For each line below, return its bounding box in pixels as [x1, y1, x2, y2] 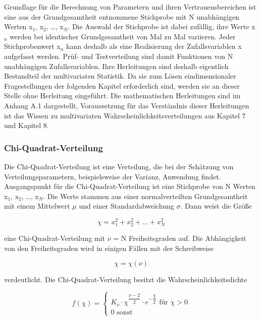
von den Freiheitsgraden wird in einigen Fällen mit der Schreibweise [4, 242, 214, 253]
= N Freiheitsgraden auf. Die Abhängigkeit [113, 233, 246, 243]
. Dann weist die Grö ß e [180, 201, 252, 211]
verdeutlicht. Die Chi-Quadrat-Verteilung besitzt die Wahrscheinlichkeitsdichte [4, 274, 247, 285]
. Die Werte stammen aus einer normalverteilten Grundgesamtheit [43, 190, 248, 201]
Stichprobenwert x [4, 41, 61, 51]
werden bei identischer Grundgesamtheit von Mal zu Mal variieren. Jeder [10, 31, 236, 41]
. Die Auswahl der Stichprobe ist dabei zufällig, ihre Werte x [68, 21, 255, 32]
